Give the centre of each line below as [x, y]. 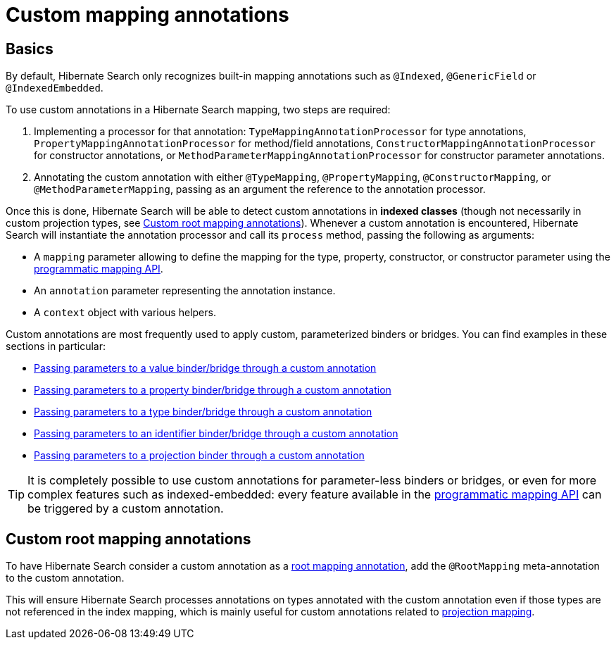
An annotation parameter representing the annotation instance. [185, 291]
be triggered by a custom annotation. [126, 509]
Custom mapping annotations [147, 15]
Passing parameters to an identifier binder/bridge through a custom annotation [216, 434]
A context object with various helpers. [125, 313]
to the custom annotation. [65, 578]
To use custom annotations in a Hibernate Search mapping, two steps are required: [198, 110]
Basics [30, 49]
